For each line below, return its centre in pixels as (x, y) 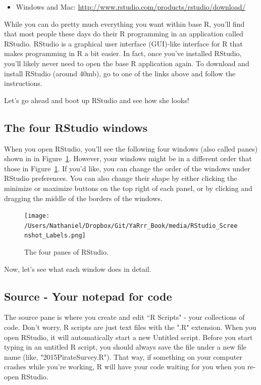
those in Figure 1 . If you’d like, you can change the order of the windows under (127, 168)
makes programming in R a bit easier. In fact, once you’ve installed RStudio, (123, 53)
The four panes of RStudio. (66, 252)
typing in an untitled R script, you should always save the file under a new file (125, 347)
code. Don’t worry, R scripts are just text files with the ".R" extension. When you (130, 327)
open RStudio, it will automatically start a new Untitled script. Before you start (128, 337)
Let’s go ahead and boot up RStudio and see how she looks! (97, 100)
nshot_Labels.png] (55, 236)
